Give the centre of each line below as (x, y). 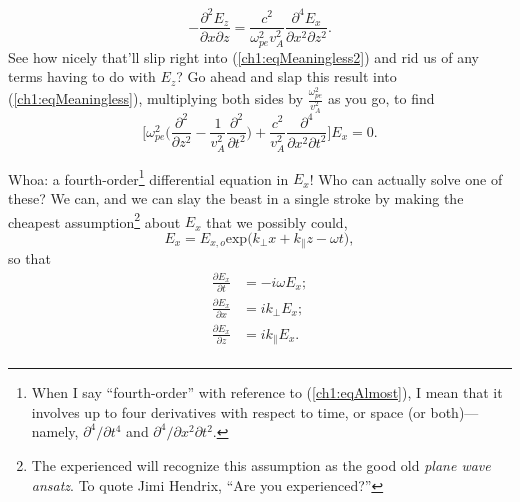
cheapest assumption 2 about (94, 220)
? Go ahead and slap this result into (286, 76)
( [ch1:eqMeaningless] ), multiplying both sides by (156, 98)
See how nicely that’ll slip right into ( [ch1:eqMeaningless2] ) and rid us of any (243, 56)
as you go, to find (381, 98)
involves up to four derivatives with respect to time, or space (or (228, 411)
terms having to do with (82, 76)
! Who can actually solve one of (406, 178)
